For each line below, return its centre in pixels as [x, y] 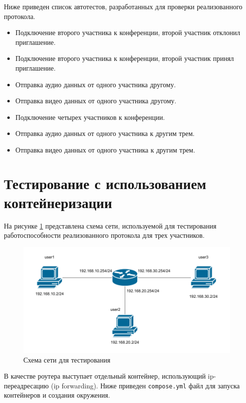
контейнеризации [58, 202]
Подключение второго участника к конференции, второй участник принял [125, 58]
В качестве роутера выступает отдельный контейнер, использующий [105, 376]
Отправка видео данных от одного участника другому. [96, 101]
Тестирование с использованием [105, 183]
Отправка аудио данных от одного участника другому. [95, 84]
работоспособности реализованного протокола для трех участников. [104, 235]
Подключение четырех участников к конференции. [90, 117]
